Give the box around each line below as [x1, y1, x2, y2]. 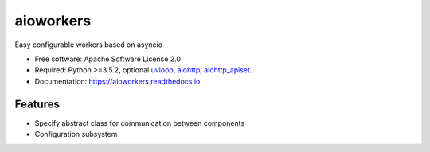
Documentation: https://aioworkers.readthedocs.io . [34, 76, 203, 86]
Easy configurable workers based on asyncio [14, 40, 163, 49]
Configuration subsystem [34, 130, 118, 139]
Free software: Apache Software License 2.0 [34, 54, 182, 64]
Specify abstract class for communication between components [34, 118, 245, 127]
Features [14, 97, 60, 111]
